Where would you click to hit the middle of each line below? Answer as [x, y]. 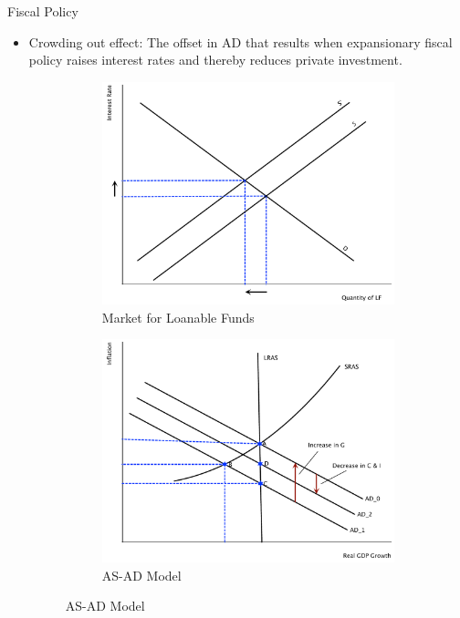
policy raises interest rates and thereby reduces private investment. [215, 60]
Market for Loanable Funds [178, 317]
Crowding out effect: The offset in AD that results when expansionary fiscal [240, 41]
